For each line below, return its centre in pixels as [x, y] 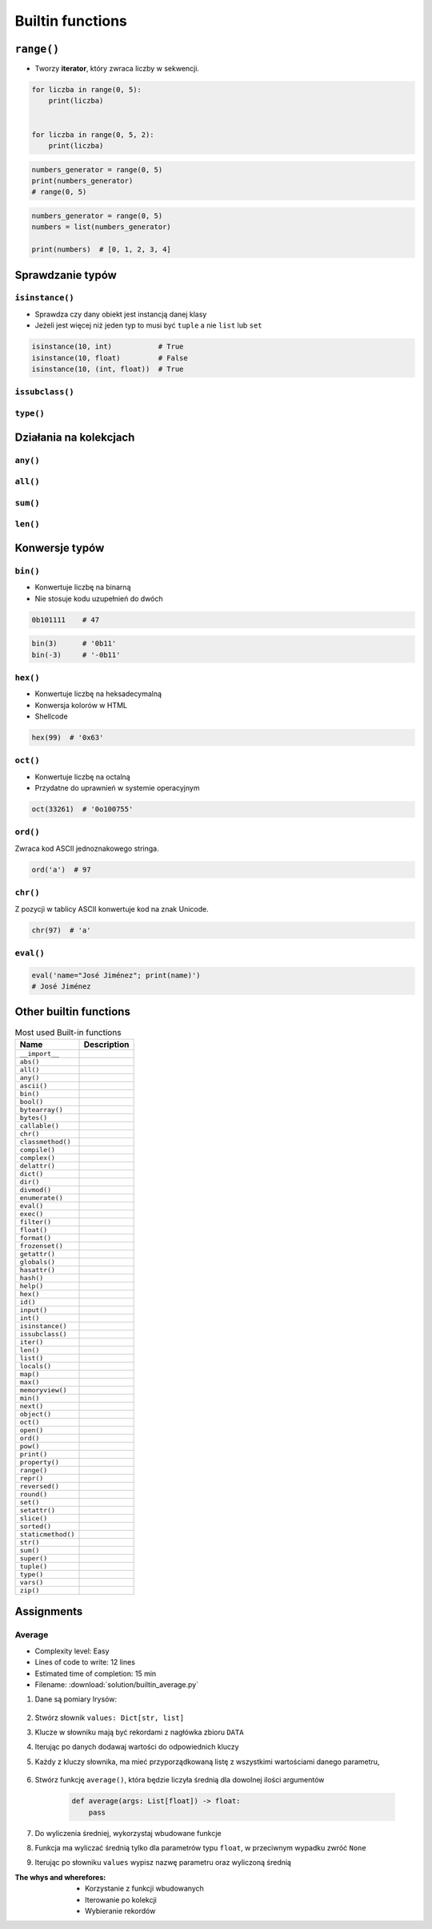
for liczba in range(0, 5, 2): [93, 135]
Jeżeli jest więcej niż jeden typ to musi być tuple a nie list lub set [149, 325]
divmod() [36, 1190]
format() [36, 1238]
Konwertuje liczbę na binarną [83, 587]
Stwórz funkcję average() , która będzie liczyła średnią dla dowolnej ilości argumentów [180, 1780]
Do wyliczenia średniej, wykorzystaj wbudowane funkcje [128, 1833]
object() [36, 1414]
